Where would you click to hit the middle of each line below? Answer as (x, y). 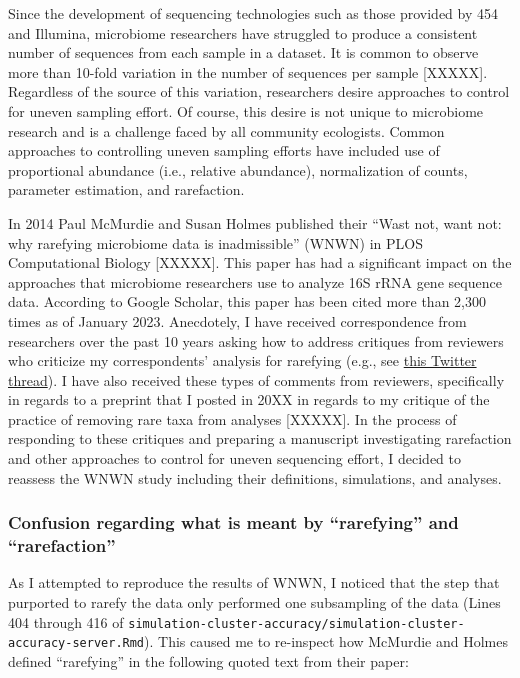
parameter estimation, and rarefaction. (126, 189)
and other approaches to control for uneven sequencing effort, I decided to (235, 458)
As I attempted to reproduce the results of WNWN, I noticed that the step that (254, 582)
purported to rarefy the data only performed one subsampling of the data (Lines (254, 601)
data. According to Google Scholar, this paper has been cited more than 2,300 (247, 301)
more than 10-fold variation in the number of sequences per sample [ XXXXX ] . (248, 71)
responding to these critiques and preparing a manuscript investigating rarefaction (260, 438)
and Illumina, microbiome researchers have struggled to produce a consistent (243, 32)
